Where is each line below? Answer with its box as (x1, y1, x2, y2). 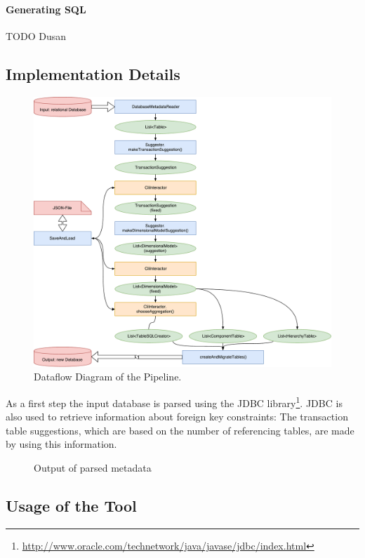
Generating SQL (6, 1, 86, 16)
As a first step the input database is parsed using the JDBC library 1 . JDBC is (6, 393, 343, 410)
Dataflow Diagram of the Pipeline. (34, 369, 182, 384)
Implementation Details (6, 62, 180, 84)
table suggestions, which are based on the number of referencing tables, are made (6, 423, 354, 437)
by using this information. (6, 437, 117, 451)
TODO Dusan (6, 28, 67, 43)
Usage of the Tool (6, 494, 137, 516)
